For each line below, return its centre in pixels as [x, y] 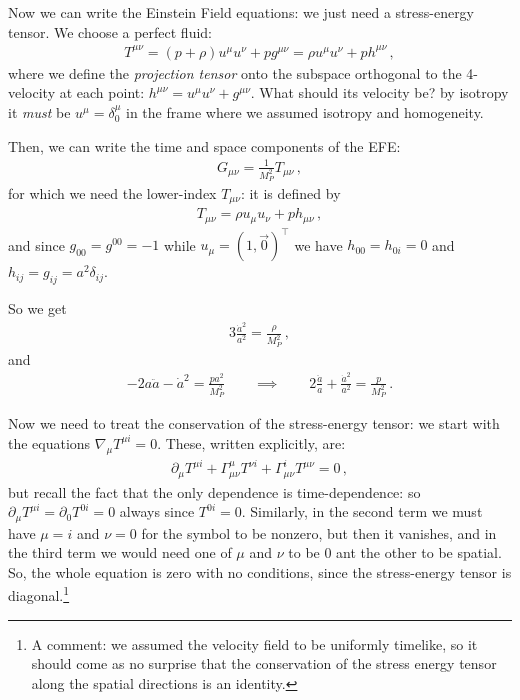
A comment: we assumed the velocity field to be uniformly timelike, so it [254, 643]
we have [318, 244]
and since [36, 244]
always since [157, 511]
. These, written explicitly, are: [251, 442]
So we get [37, 308]
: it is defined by [290, 192]
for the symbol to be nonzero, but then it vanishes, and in [319, 532]
